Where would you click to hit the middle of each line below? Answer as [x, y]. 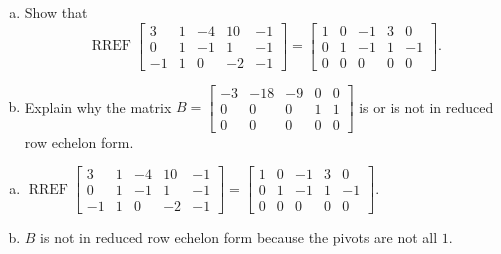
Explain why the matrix [98, 106]
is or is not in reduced [426, 106]
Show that [56, 12]
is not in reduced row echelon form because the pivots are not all [239, 237]
